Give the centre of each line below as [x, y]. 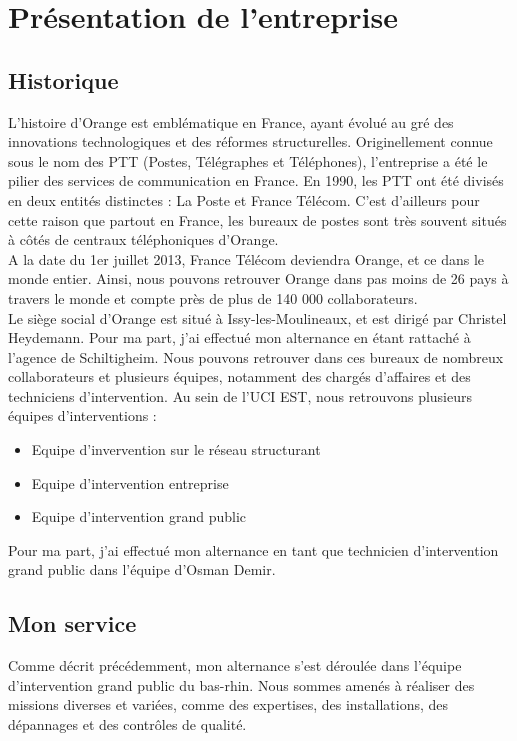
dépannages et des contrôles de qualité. [127, 724]
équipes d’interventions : [82, 415]
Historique [63, 79]
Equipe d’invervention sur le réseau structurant [176, 449]
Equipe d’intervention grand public [139, 516]
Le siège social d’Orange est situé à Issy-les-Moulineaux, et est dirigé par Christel [257, 317]
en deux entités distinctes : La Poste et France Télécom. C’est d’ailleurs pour [244, 199]
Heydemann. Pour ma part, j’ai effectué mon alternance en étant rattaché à [239, 337]
